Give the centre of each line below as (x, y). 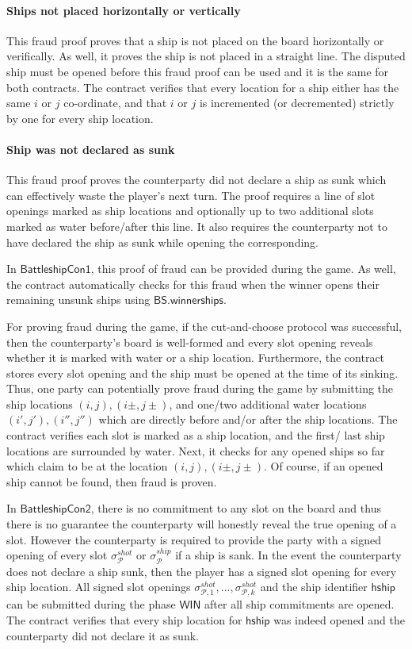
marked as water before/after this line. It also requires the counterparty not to (197, 226)
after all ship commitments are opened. (299, 604)
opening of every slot (57, 555)
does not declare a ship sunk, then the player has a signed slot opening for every (202, 571)
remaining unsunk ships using (78, 300)
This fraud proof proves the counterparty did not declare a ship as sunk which (196, 180)
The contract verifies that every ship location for (124, 619)
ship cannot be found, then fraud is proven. (112, 481)
